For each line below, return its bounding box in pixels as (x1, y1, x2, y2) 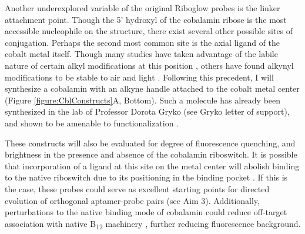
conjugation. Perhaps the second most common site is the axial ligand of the (5, 36, 280, 48)
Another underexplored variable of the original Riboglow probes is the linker (5, 2, 280, 14)
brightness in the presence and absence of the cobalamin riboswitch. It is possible (5, 148, 297, 161)
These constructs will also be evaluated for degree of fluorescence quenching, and (5, 136, 296, 149)
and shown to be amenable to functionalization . (5, 116, 179, 129)
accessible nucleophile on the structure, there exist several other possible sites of (5, 25, 293, 37)
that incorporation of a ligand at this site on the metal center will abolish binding (5, 159, 300, 172)
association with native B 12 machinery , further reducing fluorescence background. (5, 217, 301, 231)
